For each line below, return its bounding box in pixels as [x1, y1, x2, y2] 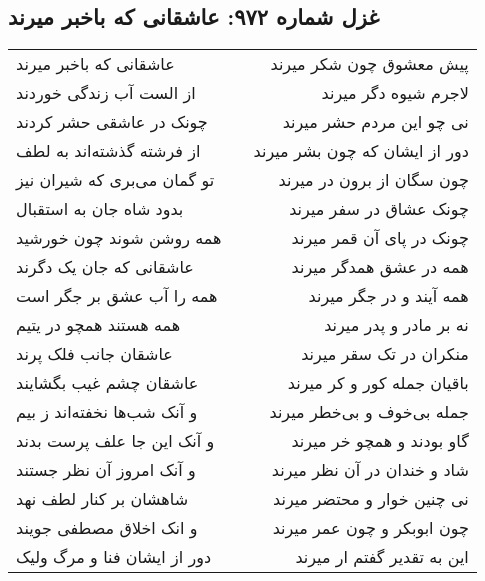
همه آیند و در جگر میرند [308, 284, 469, 308]
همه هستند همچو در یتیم [16, 313, 181, 337]
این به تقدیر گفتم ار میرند [295, 545, 469, 569]
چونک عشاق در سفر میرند [289, 197, 469, 221]
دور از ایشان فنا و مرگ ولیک [16, 545, 212, 569]
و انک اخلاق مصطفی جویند [16, 516, 198, 540]
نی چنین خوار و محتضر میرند [273, 487, 469, 511]
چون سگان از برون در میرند [278, 168, 469, 192]
